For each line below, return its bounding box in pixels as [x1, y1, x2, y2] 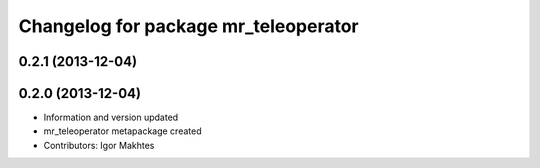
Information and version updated [43, 111, 179, 124]
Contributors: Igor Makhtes [43, 139, 155, 151]
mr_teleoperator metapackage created [43, 125, 202, 137]
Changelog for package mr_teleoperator [18, 15, 359, 37]
